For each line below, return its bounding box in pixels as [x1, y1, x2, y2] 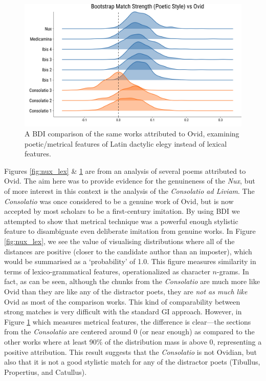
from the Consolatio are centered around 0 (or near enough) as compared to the [4, 326, 255, 337]
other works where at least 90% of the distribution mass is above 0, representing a [4, 336, 262, 347]
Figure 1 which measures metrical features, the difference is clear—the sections [4, 316, 251, 327]
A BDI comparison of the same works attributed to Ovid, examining [25, 128, 239, 139]
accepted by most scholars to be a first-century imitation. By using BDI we [4, 206, 240, 216]
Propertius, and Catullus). [4, 366, 87, 377]
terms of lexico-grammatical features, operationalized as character [4, 266, 210, 276]
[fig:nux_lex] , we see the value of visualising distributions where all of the [4, 236, 235, 247]
